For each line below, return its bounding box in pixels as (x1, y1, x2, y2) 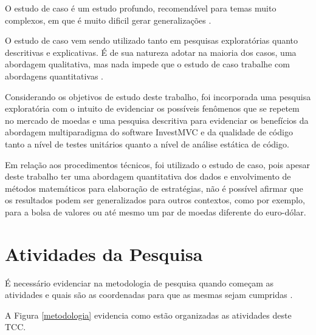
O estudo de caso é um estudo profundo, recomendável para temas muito (5, 2, 276, 14)
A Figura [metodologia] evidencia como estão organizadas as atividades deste (5, 308, 292, 321)
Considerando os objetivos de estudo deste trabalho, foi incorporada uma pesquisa (5, 90, 311, 103)
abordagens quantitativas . (5, 69, 104, 82)
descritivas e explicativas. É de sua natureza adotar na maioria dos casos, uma (5, 46, 297, 58)
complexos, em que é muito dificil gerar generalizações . (5, 13, 211, 26)
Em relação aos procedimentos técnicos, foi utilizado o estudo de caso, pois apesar (5, 158, 311, 171)
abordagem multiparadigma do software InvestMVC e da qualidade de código (5, 126, 293, 138)
